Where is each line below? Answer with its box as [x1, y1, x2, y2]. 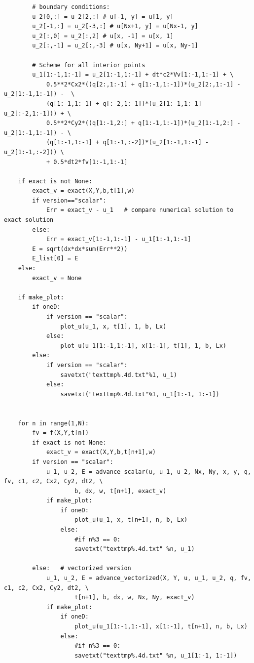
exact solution [4, 216, 54, 224]
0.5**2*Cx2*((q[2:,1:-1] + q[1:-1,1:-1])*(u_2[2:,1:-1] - [46, 81, 241, 88]
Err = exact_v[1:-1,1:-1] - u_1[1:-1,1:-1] [46, 236, 191, 243]
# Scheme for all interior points [32, 61, 145, 69]
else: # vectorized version [32, 565, 131, 572]
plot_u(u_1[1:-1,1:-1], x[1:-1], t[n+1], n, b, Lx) [74, 623, 248, 630]
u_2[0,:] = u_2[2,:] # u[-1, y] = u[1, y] [32, 13, 174, 20]
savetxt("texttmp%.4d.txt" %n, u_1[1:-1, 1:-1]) [74, 652, 237, 659]
